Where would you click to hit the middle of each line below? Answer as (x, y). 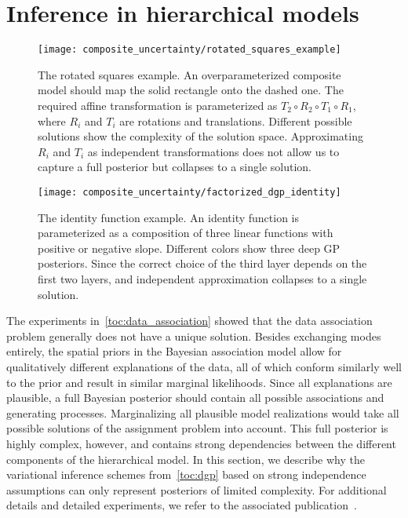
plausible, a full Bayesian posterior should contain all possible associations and (195, 398)
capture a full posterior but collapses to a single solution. (175, 167)
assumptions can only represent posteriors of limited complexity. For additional (197, 489)
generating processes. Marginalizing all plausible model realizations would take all (203, 412)
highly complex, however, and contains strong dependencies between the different (201, 443)
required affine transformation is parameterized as (158, 105)
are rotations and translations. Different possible (236, 120)
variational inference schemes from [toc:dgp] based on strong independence (186, 474)
